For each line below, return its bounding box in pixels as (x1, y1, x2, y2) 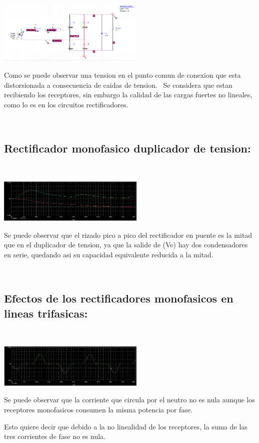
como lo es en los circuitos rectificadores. (4, 99, 128, 109)
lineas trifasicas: (4, 305, 88, 321)
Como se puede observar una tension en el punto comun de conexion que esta (4, 70, 241, 80)
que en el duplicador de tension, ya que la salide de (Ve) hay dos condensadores (4, 239, 248, 250)
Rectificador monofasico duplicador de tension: (4, 140, 251, 156)
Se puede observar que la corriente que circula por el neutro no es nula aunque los (4, 394, 255, 405)
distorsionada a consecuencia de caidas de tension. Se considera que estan (4, 79, 232, 90)
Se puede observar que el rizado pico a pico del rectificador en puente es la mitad (4, 229, 252, 240)
